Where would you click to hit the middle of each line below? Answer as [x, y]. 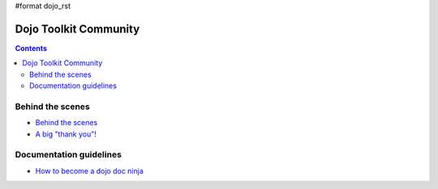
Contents [31, 48]
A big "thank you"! [66, 134]
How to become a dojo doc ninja [89, 170]
